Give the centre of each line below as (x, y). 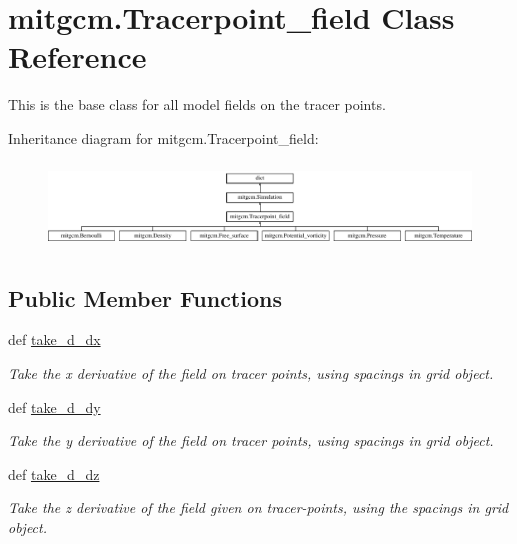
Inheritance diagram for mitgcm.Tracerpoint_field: (163, 137)
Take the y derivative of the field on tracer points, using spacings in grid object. (251, 440)
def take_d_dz (54, 473)
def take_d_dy (54, 406)
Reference (77, 56)
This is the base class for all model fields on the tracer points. (197, 104)
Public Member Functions (145, 297)
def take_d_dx (54, 339)
